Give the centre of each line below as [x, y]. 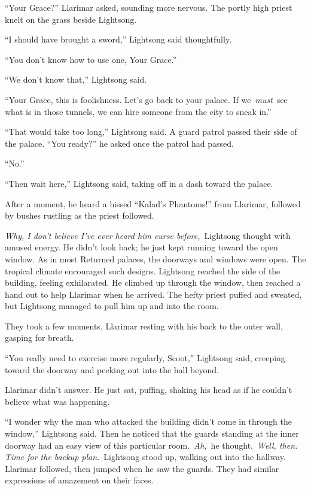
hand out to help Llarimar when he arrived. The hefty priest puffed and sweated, [153, 294]
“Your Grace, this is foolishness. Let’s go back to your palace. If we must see [146, 99]
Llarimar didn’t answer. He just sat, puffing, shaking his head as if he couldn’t [149, 390]
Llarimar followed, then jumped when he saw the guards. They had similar [142, 468]
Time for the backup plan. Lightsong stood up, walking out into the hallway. [145, 457]
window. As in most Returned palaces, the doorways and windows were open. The [155, 258]
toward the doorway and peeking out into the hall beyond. [112, 369]
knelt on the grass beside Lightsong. [71, 19]
